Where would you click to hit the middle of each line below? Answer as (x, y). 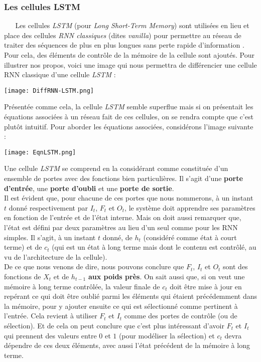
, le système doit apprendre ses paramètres (190, 207)
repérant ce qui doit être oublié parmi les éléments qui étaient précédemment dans (130, 296)
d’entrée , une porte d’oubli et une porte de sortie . (89, 188)
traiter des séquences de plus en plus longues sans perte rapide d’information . (124, 45)
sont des (235, 266)
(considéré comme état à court (190, 237)
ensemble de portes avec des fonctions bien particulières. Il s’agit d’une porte (123, 178)
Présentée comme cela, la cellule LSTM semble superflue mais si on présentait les (129, 107)
